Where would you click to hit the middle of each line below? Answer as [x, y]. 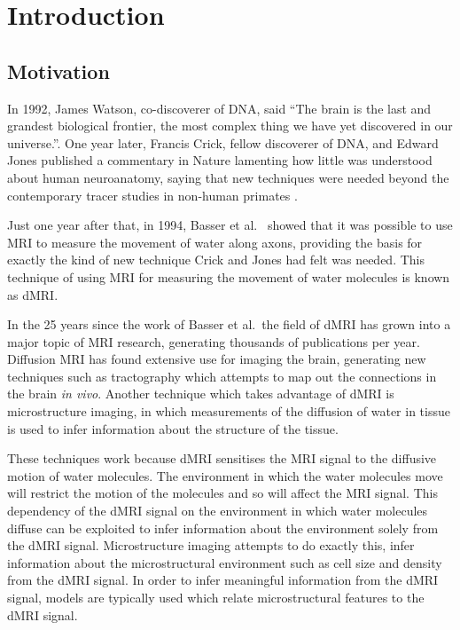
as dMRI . [33, 294]
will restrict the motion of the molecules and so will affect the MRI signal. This [222, 493]
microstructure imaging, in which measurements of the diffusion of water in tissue [229, 411]
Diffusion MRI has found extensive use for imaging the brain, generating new [217, 359]
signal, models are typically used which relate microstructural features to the [216, 598]
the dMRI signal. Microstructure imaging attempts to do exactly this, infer [211, 545]
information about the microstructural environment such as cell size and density [225, 562]
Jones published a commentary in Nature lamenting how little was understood [220, 160]
